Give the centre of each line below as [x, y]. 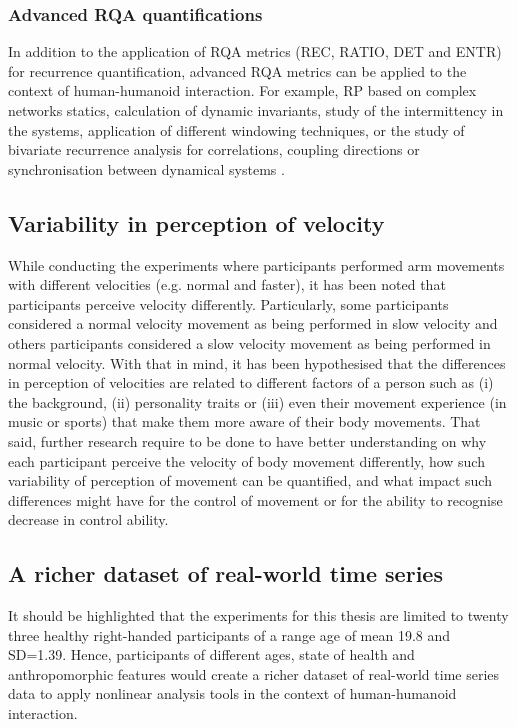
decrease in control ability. [88, 519]
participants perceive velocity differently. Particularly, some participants [228, 303]
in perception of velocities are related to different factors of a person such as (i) [251, 382]
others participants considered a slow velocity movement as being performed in [249, 342]
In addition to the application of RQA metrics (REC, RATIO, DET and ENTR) [255, 51]
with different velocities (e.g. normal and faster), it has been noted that [227, 284]
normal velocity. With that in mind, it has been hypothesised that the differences [257, 362]
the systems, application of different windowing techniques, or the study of [236, 129]
